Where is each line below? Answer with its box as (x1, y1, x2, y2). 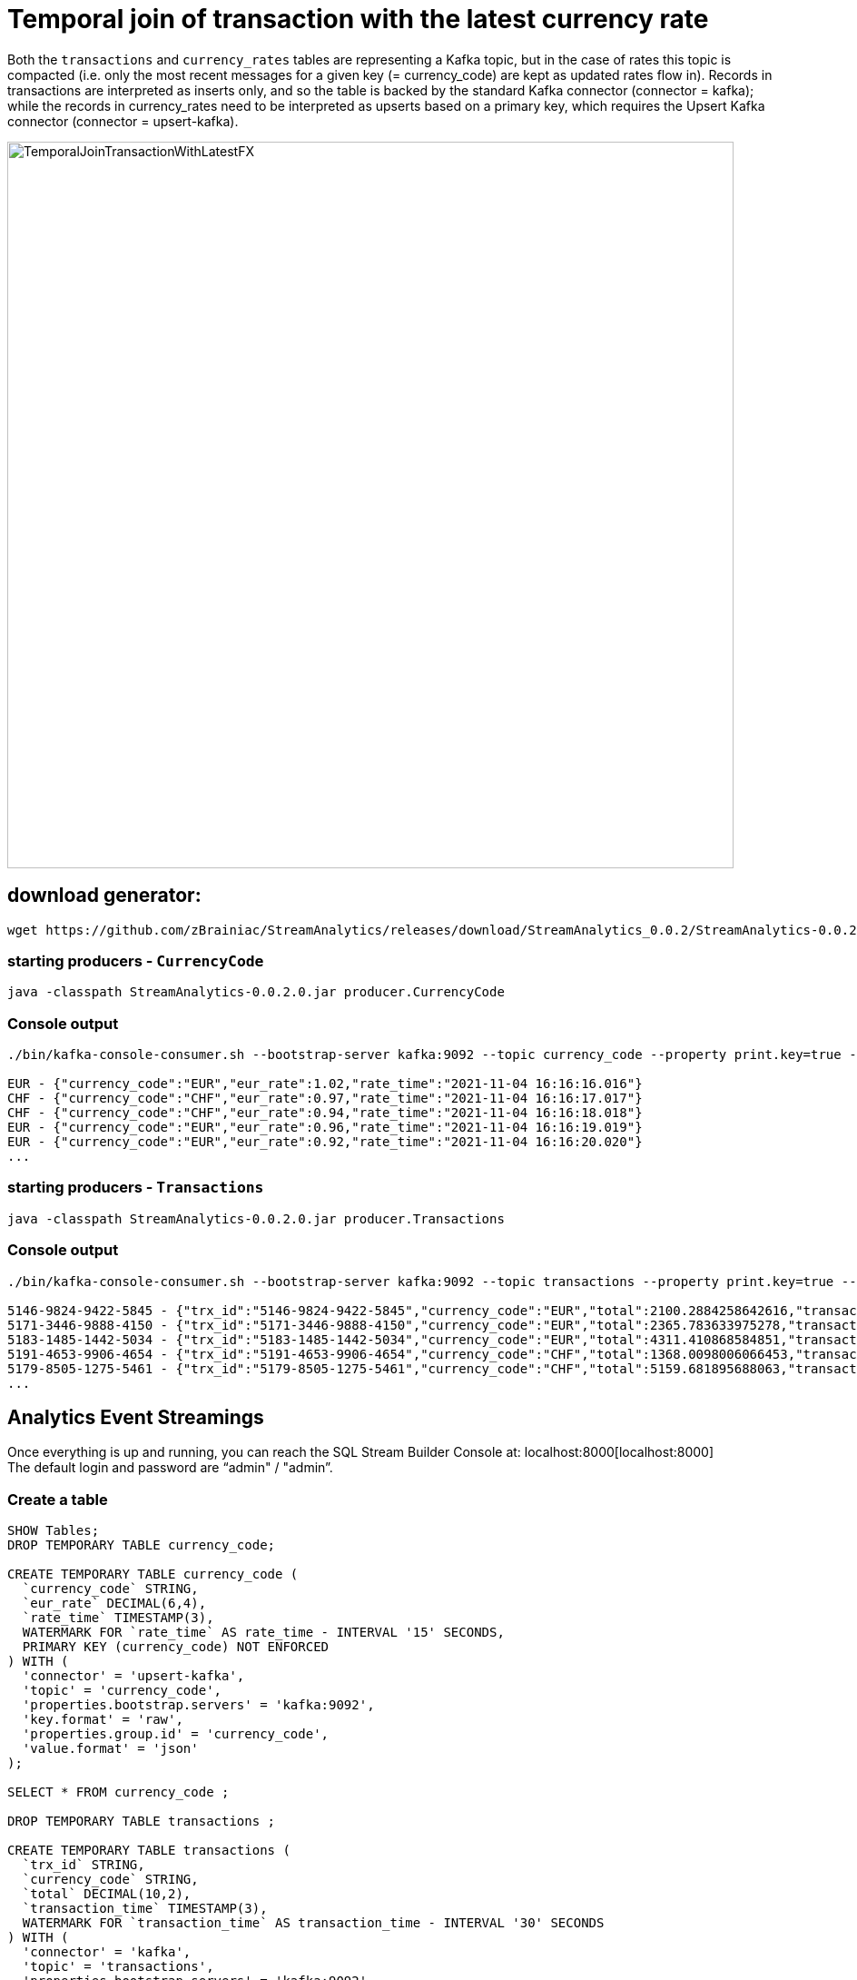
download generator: (7, 884, 202, 907)
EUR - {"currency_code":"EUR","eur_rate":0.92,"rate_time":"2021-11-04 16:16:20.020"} (7, 1134, 643, 1150)
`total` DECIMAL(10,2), (22, 1886, 192, 1902)
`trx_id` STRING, (22, 1857, 145, 1873)
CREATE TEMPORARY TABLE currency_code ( (7, 1567, 299, 1582)
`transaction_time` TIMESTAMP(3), (22, 1901, 268, 1916)
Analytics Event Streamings (7, 1406, 264, 1430)
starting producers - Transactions (7, 1178, 264, 1197)
